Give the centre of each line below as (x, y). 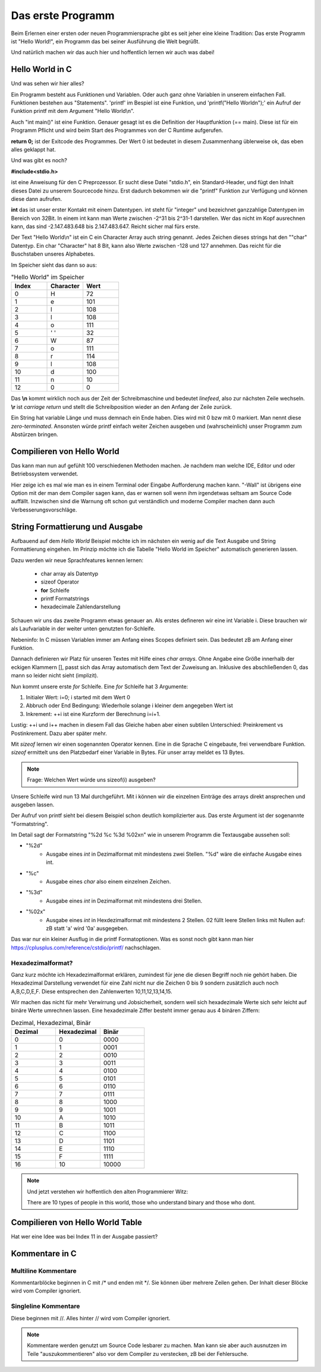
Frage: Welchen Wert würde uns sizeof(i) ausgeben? (91, 780)
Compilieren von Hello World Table (77, 1222)
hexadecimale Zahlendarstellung (81, 607)
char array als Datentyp (70, 573)
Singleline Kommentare (45, 1306)
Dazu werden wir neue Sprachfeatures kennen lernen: (77, 560)
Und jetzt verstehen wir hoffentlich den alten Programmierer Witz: (108, 1191)
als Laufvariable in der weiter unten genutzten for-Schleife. (83, 629)
